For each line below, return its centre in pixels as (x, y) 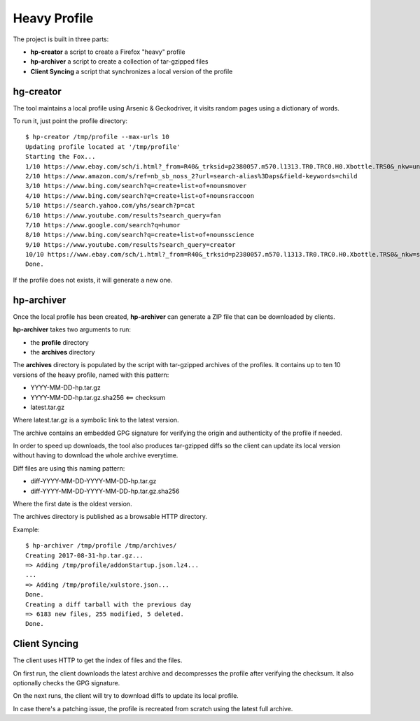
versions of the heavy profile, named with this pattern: (91, 375)
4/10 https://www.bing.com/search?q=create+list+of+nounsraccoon (140, 195)
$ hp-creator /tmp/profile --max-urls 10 (97, 137)
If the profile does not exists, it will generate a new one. (93, 280)
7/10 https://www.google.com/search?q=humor (103, 225)
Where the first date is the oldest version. (72, 504)
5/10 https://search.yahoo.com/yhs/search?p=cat (110, 206)
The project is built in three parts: (61, 39)
